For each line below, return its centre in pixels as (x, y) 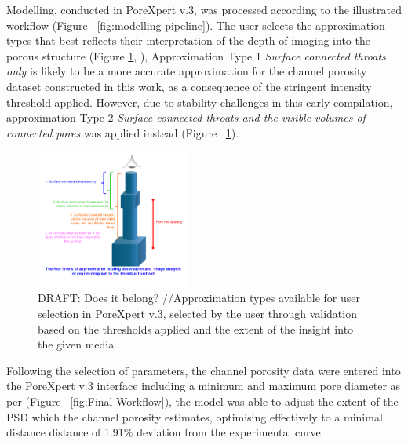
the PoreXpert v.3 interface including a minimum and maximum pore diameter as (204, 386)
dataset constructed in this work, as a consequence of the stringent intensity (189, 86)
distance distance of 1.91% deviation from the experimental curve (164, 432)
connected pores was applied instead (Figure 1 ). (123, 132)
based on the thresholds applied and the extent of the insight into (196, 328)
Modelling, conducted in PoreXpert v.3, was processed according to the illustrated (204, 9)
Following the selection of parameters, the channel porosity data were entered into (204, 370)
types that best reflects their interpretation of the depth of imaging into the (188, 40)
